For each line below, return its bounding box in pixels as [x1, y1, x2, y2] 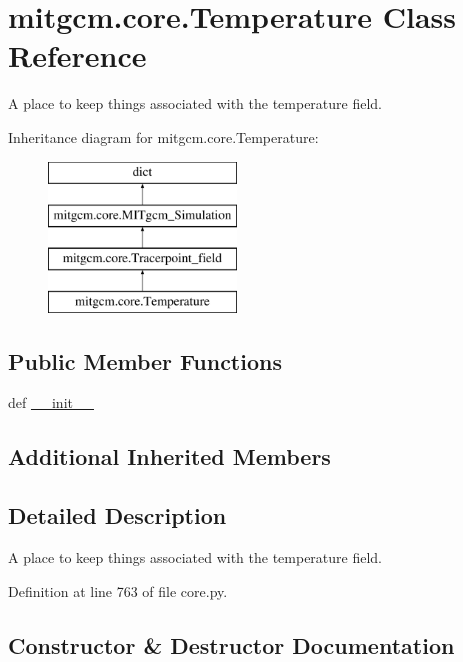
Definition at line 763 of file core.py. [8, 580, 228, 601]
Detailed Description [8, 500, 227, 531]
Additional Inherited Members [8, 441, 331, 472]
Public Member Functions [8, 345, 282, 376]
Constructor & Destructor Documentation [8, 629, 455, 660]
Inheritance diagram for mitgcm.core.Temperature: [8, 126, 319, 147]
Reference [8, 35, 147, 76]
